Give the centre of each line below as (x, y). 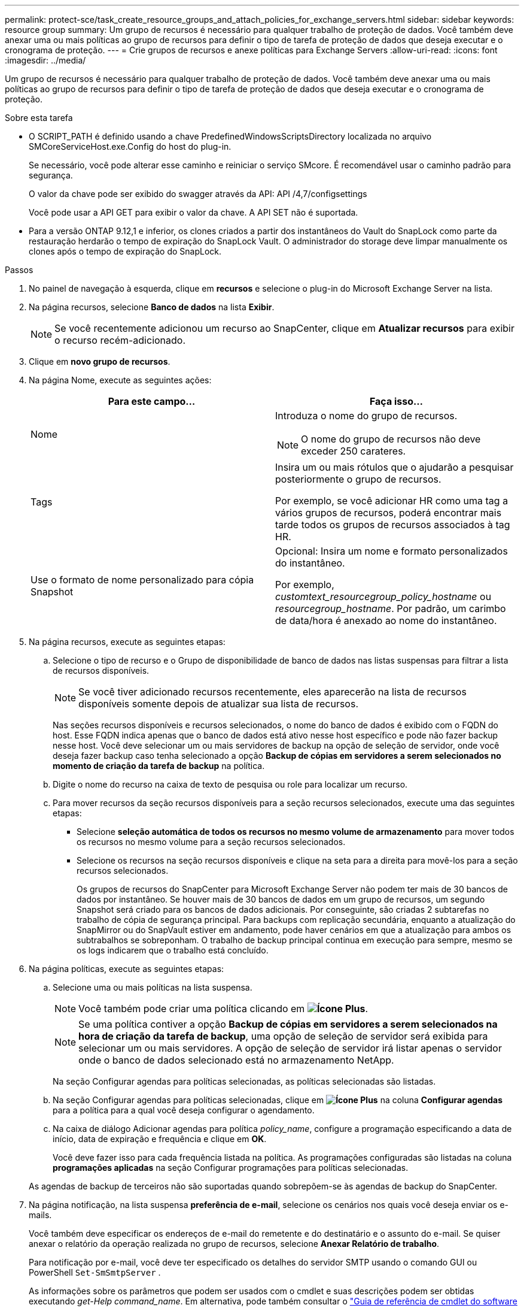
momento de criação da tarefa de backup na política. (159, 766)
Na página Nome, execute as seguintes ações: (120, 380)
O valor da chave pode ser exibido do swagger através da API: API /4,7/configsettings (198, 194)
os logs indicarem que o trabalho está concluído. (173, 950)
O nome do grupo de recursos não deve (391, 439)
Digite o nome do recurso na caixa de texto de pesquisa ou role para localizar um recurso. (230, 784)
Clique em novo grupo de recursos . (100, 361)
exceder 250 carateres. (354, 451)
